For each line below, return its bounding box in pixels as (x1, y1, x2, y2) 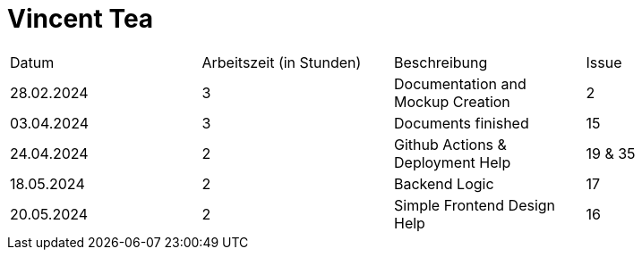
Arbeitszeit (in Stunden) (201, 53, 362, 71)
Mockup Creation (394, 92, 510, 111)
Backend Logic (394, 174, 494, 193)
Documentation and (394, 74, 526, 93)
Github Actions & (394, 135, 507, 153)
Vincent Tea (7, 4, 154, 34)
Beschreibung (394, 53, 488, 71)
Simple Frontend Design (394, 195, 556, 214)
